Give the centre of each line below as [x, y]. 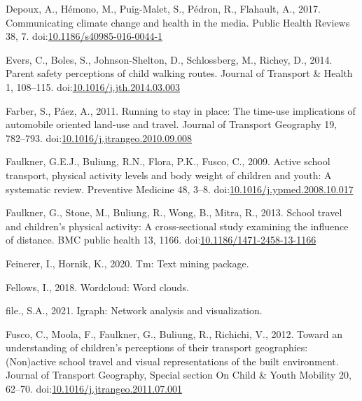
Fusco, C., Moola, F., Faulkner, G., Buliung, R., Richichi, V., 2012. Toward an [174, 333]
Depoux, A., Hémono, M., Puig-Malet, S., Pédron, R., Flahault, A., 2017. [163, 8]
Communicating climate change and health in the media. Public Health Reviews [178, 22]
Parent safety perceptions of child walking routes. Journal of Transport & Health [179, 73]
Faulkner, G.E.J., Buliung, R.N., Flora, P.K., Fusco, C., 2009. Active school [168, 161]
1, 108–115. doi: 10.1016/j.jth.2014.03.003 [93, 86]
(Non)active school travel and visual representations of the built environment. [172, 361]
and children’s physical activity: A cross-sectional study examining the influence [177, 226]
